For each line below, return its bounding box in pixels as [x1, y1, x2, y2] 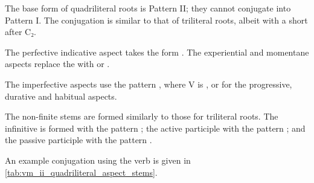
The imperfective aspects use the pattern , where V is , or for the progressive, [5, 77, 292, 90]
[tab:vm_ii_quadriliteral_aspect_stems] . [5, 165, 158, 178]
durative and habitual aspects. [5, 89, 117, 102]
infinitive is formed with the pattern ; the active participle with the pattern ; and [5, 121, 306, 134]
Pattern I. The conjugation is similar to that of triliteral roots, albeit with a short [5, 13, 308, 26]
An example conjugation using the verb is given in [5, 153, 191, 166]
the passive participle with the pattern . [5, 133, 152, 146]
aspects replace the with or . [5, 57, 110, 70]
